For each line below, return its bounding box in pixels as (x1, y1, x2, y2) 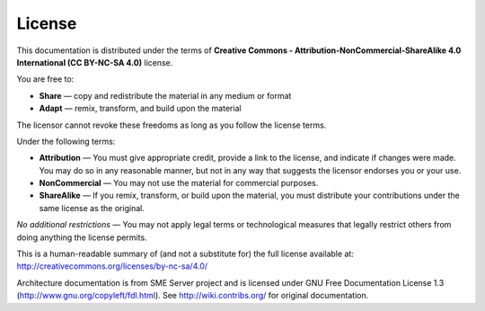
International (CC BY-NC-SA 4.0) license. (16, 57, 173, 67)
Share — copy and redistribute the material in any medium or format (39, 90, 292, 101)
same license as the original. (39, 202, 145, 213)
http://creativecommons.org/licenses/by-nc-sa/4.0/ (16, 261, 208, 271)
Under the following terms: (16, 136, 116, 147)
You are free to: (16, 74, 75, 84)
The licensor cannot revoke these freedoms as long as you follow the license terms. (16, 120, 327, 130)
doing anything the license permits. (16, 232, 147, 243)
